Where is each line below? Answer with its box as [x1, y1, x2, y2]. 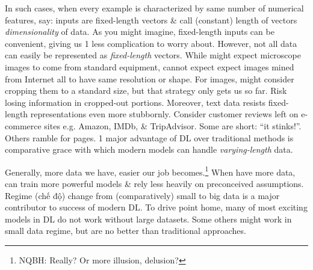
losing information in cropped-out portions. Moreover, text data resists [5, 96, 266, 108]
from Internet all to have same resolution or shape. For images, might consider [5, 72, 294, 85]
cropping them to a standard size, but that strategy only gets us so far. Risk [5, 84, 287, 97]
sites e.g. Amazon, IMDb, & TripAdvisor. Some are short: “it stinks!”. [44, 119, 302, 132]
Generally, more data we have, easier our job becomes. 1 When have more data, [5, 164, 296, 178]
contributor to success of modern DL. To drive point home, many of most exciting [5, 201, 308, 213]
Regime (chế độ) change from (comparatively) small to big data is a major [5, 189, 280, 201]
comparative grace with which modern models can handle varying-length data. [5, 143, 293, 156]
